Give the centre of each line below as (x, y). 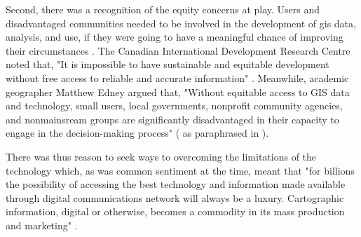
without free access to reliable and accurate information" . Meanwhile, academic (177, 77)
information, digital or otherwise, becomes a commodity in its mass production (175, 211)
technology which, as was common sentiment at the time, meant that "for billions (180, 170)
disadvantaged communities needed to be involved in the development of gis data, (181, 23)
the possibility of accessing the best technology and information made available (176, 184)
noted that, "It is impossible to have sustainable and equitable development (168, 64)
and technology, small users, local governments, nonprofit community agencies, (174, 106)
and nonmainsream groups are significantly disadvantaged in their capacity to (172, 119)
